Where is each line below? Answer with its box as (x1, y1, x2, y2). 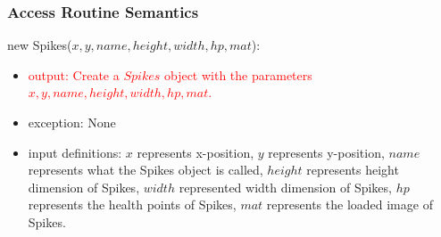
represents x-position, (137, 143, 254, 161)
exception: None (28, 113, 116, 131)
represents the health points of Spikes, (28, 195, 237, 214)
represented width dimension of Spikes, (179, 177, 392, 196)
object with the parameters (163, 65, 312, 84)
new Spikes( (7, 36, 72, 54)
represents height (306, 160, 399, 179)
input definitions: (28, 143, 122, 161)
